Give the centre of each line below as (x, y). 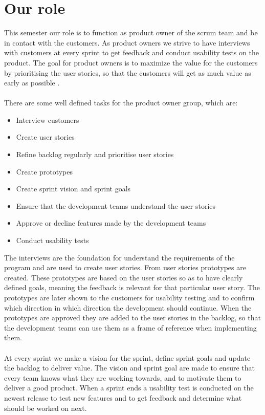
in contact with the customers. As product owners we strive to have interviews (127, 42)
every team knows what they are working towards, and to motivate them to (123, 377)
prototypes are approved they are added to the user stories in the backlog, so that (132, 318)
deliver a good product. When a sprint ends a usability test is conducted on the (129, 388)
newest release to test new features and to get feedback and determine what (123, 397)
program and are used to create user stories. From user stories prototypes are (125, 267)
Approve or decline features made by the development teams (111, 223)
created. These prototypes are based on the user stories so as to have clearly (124, 277)
